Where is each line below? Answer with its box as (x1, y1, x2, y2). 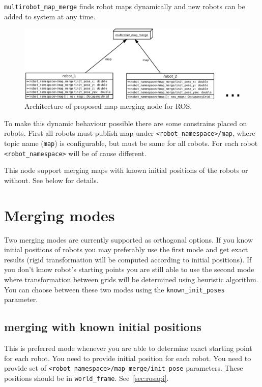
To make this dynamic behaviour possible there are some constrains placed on (4, 117, 247, 128)
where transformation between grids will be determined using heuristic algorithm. (4, 274, 258, 284)
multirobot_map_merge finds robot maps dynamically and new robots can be (4, 1, 245, 11)
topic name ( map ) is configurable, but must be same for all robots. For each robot (4, 137, 258, 148)
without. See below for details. (4, 174, 99, 185)
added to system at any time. (4, 11, 96, 21)
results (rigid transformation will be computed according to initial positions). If (4, 254, 252, 264)
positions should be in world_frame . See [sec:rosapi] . (4, 372, 169, 383)
